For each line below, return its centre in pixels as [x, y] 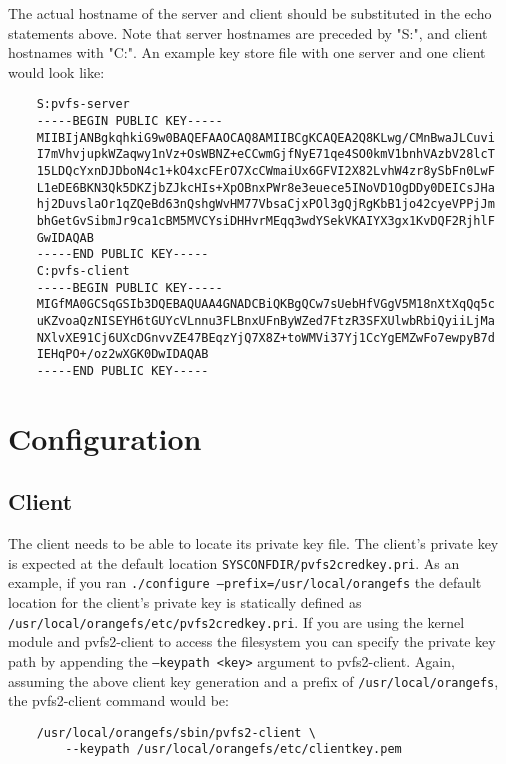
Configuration [105, 437]
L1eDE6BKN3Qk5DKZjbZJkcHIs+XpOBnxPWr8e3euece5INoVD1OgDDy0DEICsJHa [265, 187]
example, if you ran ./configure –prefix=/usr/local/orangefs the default [245, 582]
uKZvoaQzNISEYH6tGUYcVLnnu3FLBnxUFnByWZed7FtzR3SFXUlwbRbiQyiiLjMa [265, 320]
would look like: [56, 71]
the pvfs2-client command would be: [118, 700]
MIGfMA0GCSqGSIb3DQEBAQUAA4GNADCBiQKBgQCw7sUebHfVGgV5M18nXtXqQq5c [265, 304]
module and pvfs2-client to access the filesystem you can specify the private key [252, 641]
